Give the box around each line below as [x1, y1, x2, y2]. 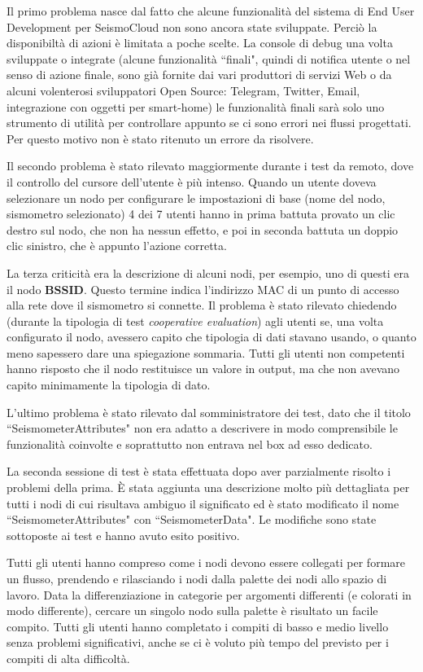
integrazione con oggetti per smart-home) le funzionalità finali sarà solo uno [7, 98, 385, 115]
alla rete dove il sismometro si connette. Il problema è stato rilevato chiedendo [7, 296, 397, 314]
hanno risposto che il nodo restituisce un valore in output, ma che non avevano [7, 360, 400, 377]
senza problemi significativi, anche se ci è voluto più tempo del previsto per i [7, 634, 389, 651]
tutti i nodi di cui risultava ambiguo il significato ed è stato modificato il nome [7, 494, 399, 512]
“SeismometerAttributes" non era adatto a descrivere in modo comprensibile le [7, 419, 398, 437]
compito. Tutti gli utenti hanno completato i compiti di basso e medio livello [7, 617, 389, 635]
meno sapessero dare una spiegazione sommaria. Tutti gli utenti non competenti [7, 344, 405, 361]
